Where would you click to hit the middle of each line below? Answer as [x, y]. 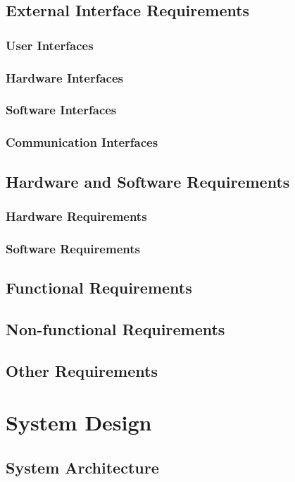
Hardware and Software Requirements [148, 181]
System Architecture [82, 467]
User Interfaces [50, 45]
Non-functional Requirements [115, 329]
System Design [79, 422]
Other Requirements [82, 370]
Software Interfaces [61, 110]
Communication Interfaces [82, 142]
